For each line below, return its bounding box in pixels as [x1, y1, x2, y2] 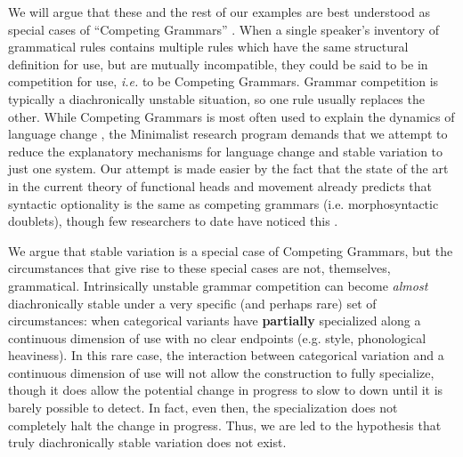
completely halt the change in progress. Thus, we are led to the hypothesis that [8, 415, 442, 434]
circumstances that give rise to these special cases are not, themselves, [8, 259, 391, 277]
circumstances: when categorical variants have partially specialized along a [8, 311, 421, 330]
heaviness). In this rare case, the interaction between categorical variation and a [8, 346, 444, 365]
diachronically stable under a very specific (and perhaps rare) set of [8, 293, 377, 312]
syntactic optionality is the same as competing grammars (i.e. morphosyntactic [8, 194, 439, 212]
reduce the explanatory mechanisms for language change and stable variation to [8, 141, 443, 160]
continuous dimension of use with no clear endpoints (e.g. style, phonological [8, 328, 426, 347]
